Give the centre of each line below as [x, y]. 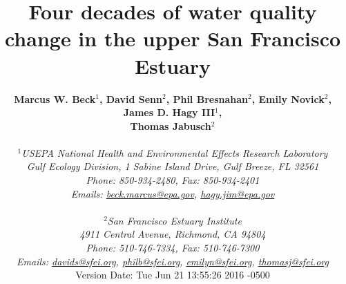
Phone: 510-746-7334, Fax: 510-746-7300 [173, 248]
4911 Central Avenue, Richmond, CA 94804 [173, 234]
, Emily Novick [288, 98]
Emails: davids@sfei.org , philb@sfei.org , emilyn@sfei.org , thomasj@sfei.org [173, 261]
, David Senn [131, 98]
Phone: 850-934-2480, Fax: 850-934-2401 [173, 180]
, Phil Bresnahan [207, 98]
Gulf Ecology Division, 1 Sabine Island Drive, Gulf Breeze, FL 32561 [173, 166]
